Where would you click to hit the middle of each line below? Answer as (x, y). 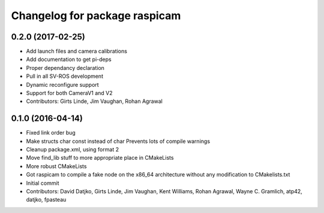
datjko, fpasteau (46, 200)
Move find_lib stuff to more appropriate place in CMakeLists (100, 158)
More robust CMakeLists (56, 166)
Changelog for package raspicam (96, 16)
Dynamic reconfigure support (62, 84)
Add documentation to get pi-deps (69, 59)
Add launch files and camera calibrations (76, 51)
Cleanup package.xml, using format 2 (73, 150)
